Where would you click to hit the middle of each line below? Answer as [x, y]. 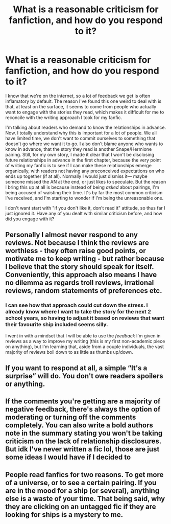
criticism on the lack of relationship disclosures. [83, 441]
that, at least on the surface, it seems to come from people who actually [81, 106]
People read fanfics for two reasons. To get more [84, 475]
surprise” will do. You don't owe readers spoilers [84, 376]
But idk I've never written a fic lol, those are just [82, 449]
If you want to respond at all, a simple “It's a [76, 368]
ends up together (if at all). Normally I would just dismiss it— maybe [77, 176]
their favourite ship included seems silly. [57, 325]
